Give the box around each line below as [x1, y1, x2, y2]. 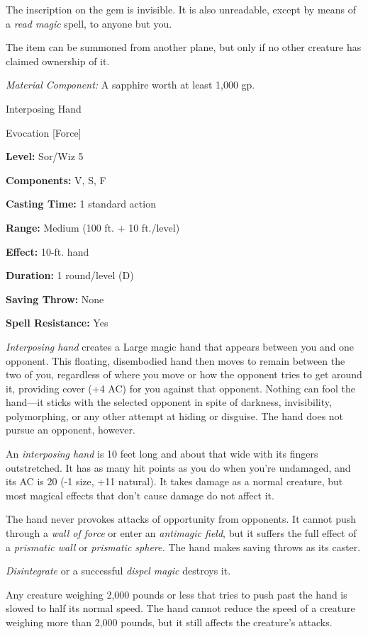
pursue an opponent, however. [6, 422, 135, 437]
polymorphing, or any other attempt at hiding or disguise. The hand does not [6, 408, 344, 423]
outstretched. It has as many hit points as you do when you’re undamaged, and [6, 460, 351, 475]
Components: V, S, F [6, 172, 106, 187]
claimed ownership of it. [6, 53, 110, 68]
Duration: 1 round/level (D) [6, 268, 134, 283]
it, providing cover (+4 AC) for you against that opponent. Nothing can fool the [6, 380, 355, 395]
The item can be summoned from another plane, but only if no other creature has [6, 40, 362, 55]
